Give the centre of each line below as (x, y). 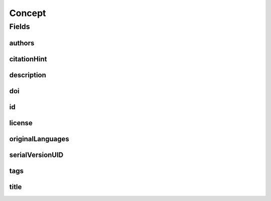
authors (22, 43)
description (28, 75)
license (21, 123)
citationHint (28, 59)
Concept (28, 13)
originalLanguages (39, 139)
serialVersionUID (36, 155)
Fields (20, 27)
